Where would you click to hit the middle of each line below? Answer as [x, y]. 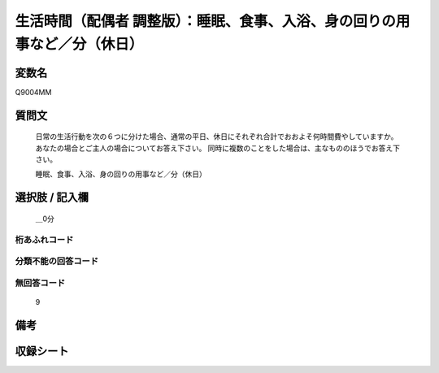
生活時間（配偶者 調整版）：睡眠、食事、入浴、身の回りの [205, 21]
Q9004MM [33, 92]
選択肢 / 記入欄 [52, 198]
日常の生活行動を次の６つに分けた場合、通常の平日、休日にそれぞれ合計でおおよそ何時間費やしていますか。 [217, 137]
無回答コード [40, 283]
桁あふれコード [44, 240]
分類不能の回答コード [57, 262]
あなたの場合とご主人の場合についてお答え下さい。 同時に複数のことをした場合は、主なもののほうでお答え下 [218, 148]
